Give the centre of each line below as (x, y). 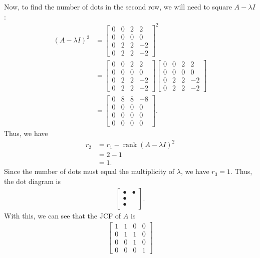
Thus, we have (26, 133)
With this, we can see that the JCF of (63, 215)
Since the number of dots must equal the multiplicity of (89, 171)
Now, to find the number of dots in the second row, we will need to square (118, 6)
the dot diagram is (32, 181)
